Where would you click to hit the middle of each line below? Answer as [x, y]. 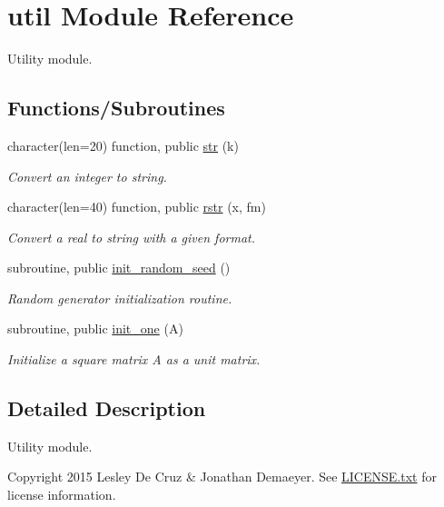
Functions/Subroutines [116, 108]
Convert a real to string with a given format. [132, 237]
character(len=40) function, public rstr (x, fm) [137, 207]
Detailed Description [107, 408]
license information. [62, 495]
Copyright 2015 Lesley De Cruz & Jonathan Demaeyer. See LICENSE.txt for [222, 477]
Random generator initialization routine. [120, 298]
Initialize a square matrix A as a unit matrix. [134, 359]
